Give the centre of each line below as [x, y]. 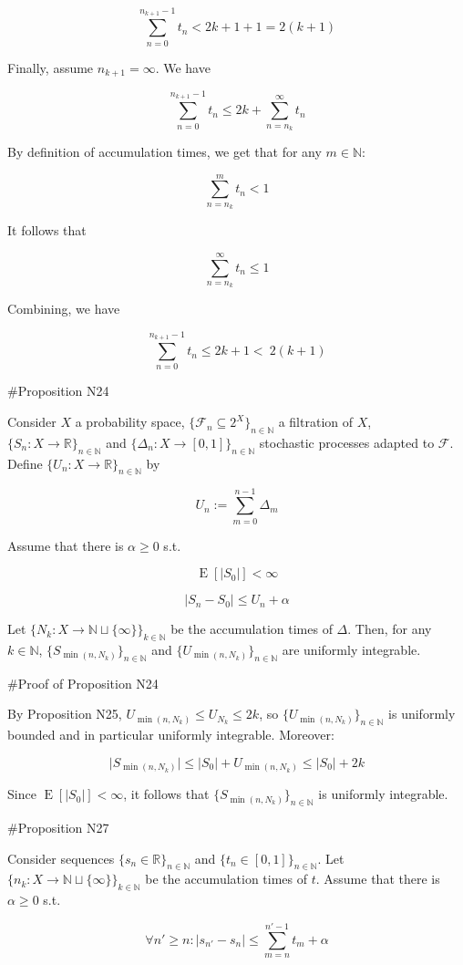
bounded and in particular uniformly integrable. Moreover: [171, 735]
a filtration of [316, 422]
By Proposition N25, [65, 714]
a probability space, [130, 422]
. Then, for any [390, 629]
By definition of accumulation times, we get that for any [165, 151]
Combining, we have [64, 309]
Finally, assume [51, 67]
